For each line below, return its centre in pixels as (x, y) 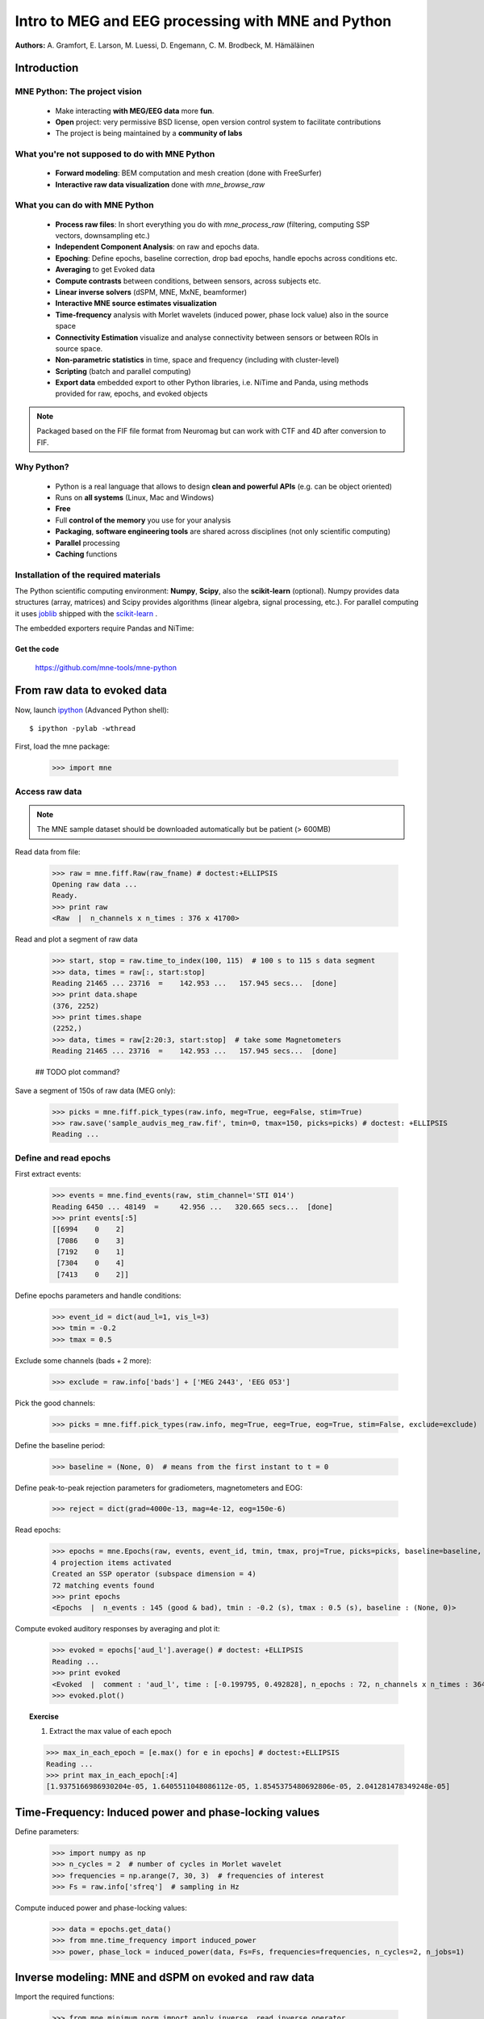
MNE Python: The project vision (79, 91)
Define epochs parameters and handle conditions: (98, 1295)
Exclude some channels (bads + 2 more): (83, 1360)
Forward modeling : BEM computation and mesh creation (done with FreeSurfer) (188, 173)
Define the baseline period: (60, 1445)
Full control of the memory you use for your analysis (143, 520)
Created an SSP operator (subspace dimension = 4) (154, 1574)
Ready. (65, 896)
